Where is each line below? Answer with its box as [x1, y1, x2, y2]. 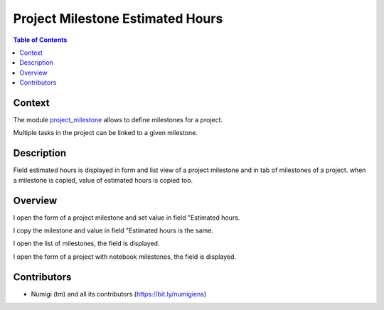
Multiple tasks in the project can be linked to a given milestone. [13, 129, 198, 137]
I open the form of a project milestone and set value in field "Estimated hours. [13, 213, 240, 222]
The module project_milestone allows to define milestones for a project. [13, 116, 223, 124]
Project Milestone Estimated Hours [13, 11, 223, 26]
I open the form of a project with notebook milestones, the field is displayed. [13, 252, 237, 261]
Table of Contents [13, 36, 68, 44]
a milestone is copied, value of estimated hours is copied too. [13, 176, 193, 184]
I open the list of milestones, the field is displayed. [13, 239, 160, 248]
